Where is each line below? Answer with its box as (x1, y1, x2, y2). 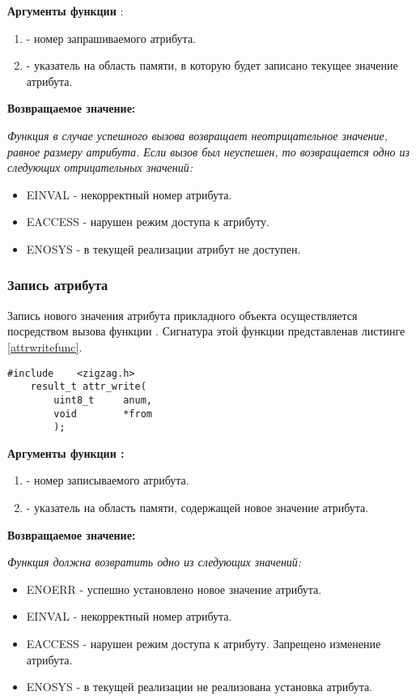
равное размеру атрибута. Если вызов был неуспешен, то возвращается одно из (7, 143, 410, 160)
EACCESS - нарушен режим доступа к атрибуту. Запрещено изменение (26, 634, 381, 651)
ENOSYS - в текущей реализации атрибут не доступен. (26, 240, 301, 257)
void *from (53, 408, 152, 420)
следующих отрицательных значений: (7, 159, 193, 176)
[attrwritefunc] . (7, 338, 83, 355)
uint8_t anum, (53, 394, 152, 406)
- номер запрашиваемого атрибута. (26, 29, 197, 46)
